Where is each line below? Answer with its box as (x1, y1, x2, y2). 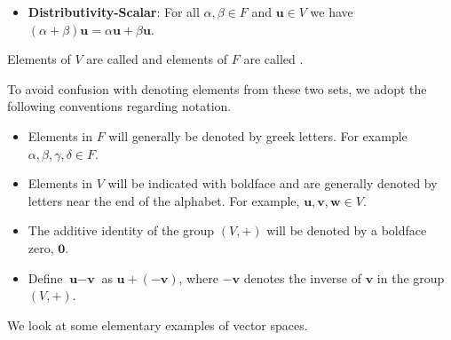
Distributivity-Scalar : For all (28, 3, 200, 20)
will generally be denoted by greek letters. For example (108, 126, 407, 145)
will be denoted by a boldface (266, 221, 427, 240)
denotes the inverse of (243, 268, 362, 287)
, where (178, 268, 218, 287)
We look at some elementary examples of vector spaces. (7, 315, 308, 334)
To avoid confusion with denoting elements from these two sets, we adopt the (7, 79, 427, 98)
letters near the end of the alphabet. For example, (28, 191, 300, 210)
